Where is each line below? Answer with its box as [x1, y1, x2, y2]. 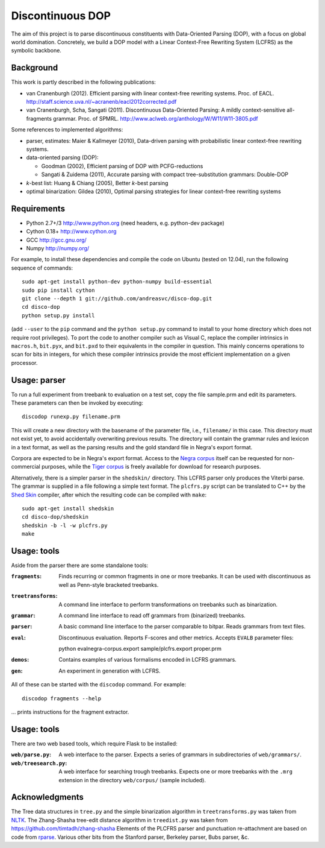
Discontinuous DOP [11, 9, 111, 22]
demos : [11, 656, 29, 663]
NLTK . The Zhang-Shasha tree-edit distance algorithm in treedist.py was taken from [11, 816, 228, 823]
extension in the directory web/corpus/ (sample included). [58, 776, 206, 783]
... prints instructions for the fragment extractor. [11, 709, 129, 716]
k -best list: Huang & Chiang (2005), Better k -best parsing [26, 179, 169, 186]
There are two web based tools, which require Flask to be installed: [11, 739, 178, 747]
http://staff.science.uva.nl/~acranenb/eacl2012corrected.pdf [26, 98, 177, 106]
